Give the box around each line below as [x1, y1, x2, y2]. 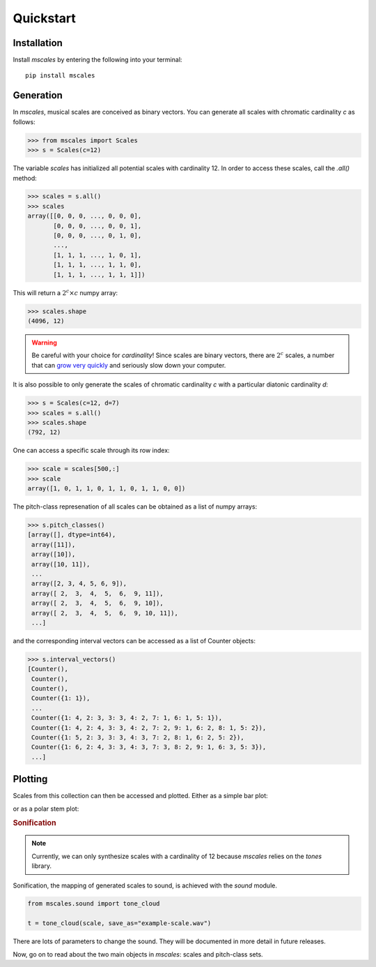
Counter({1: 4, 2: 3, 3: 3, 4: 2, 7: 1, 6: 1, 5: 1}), [31, 714, 223, 722]
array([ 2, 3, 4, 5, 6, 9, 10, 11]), [31, 609, 179, 617]
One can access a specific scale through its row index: [13, 447, 170, 455]
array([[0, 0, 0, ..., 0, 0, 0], [27, 212, 142, 220]
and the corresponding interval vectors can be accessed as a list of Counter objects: [13, 636, 256, 645]
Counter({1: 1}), [31, 694, 91, 703]
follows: [13, 117, 36, 126]
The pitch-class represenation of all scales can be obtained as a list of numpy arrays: [13, 502, 258, 511]
